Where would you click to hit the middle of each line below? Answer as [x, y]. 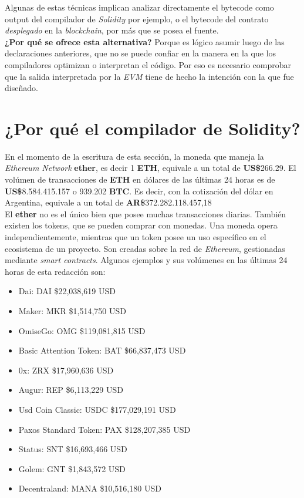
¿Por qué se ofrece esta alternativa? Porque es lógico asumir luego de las [145, 41]
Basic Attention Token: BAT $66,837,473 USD [102, 350]
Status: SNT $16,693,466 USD [73, 449]
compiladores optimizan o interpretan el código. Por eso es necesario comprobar [148, 64]
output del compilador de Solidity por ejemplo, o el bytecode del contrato [137, 18]
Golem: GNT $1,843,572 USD [72, 468]
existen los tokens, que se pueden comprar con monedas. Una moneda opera [141, 225]
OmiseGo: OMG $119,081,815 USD [82, 330]
